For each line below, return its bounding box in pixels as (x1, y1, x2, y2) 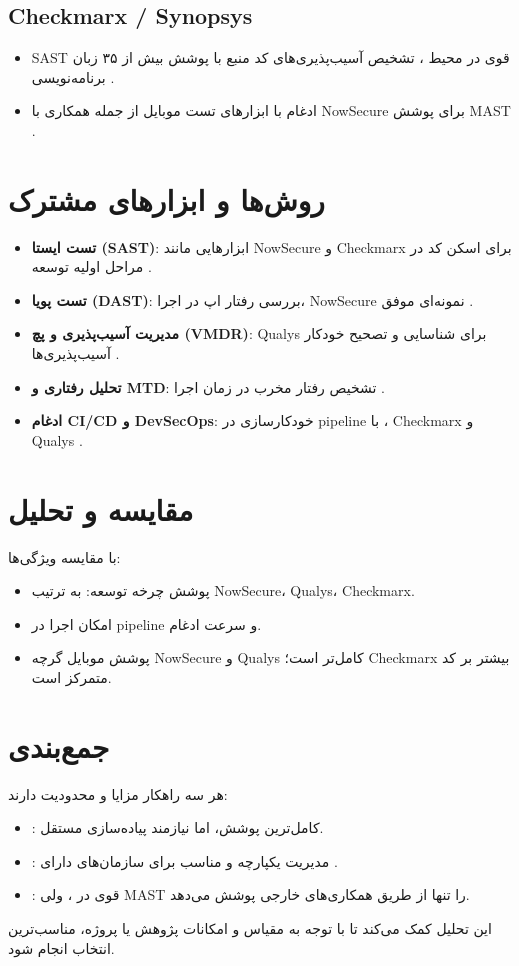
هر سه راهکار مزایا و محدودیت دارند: (8, 783, 228, 804)
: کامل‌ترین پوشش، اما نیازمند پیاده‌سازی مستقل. (31, 817, 324, 838)
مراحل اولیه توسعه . (31, 256, 152, 277)
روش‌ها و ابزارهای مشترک (8, 178, 325, 219)
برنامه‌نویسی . (31, 66, 115, 87)
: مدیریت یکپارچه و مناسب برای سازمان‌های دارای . (31, 850, 338, 871)
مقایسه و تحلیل (8, 488, 194, 529)
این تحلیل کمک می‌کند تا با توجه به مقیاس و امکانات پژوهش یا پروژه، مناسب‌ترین (8, 918, 492, 939)
